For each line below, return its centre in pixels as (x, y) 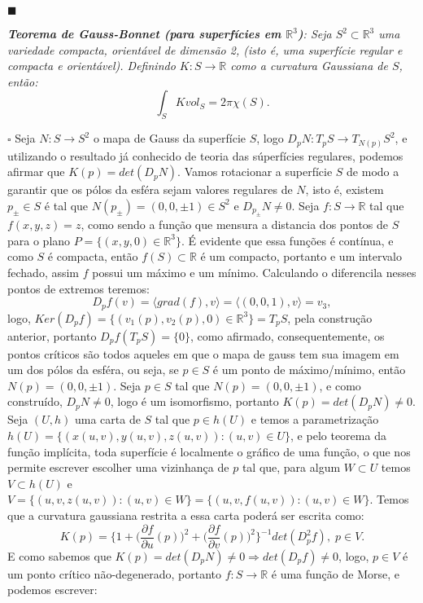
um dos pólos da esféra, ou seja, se (93, 370)
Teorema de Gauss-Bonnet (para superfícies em (144, 33)
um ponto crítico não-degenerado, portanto (115, 573)
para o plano (39, 240)
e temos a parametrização (315, 419)
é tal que (66, 205)
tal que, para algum (291, 467)
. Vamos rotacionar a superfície (255, 172)
